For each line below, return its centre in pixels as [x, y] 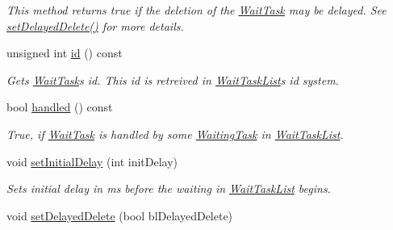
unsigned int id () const [65, 53]
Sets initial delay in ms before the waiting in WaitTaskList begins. [169, 188]
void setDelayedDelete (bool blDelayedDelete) [120, 215]
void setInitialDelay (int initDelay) [92, 161]
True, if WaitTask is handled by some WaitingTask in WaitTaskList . [175, 134]
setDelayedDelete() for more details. [95, 25]
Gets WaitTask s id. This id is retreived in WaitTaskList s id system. [173, 79]
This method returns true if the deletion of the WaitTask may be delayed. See [196, 10]
